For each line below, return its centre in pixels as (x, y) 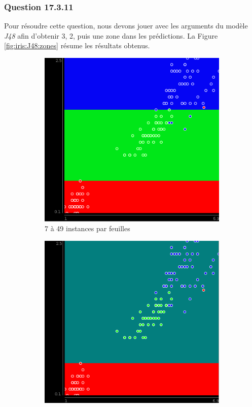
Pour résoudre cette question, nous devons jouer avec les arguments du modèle (126, 26)
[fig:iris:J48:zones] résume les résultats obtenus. (77, 45)
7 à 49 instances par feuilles (87, 228)
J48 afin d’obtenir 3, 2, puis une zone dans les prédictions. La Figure (111, 35)
